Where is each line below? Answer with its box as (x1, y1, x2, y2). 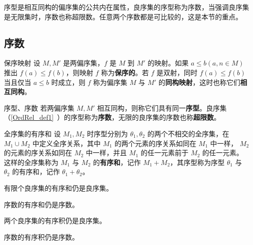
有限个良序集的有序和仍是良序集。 (4, 182, 113, 193)
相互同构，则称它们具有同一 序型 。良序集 (97, 102, 227, 113)
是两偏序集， (63, 58, 104, 68)
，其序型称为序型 (170, 157, 225, 167)
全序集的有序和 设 (4, 128, 61, 138)
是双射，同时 (156, 67, 198, 77)
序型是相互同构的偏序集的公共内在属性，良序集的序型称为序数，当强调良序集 (4, 2, 249, 12)
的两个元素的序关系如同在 (114, 138, 197, 148)
